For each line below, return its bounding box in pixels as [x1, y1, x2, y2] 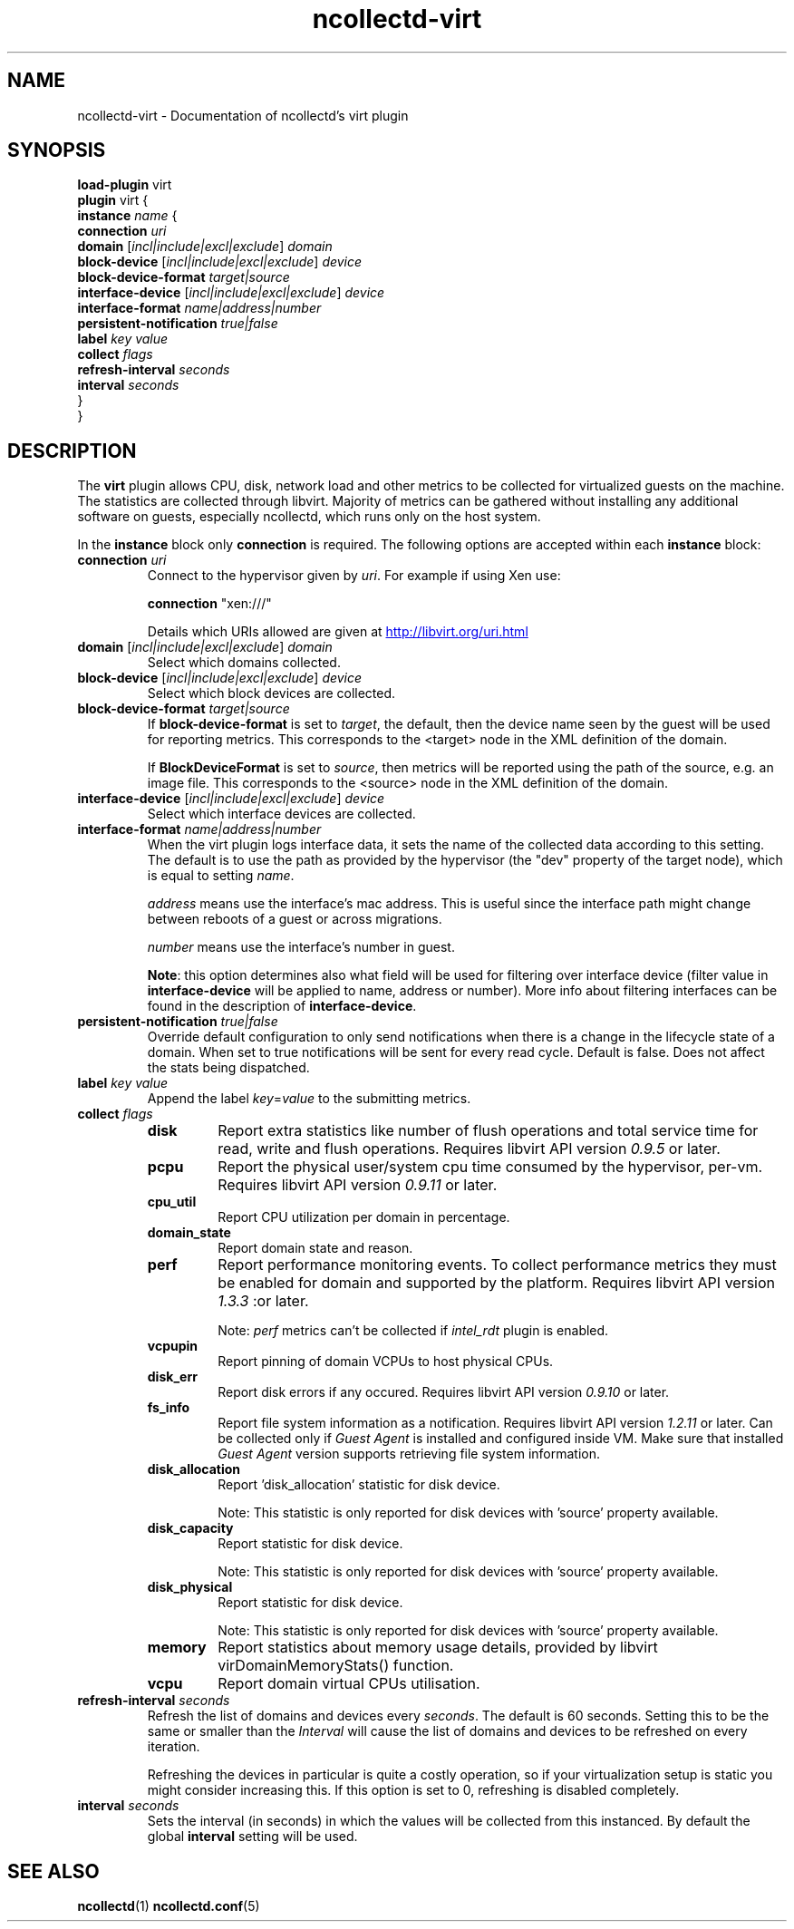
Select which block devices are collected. [147, 685, 396, 702]
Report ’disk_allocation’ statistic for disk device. [218, 1477, 500, 1493]
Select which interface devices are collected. [147, 806, 416, 822]
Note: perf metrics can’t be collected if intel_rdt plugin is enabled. [218, 1323, 609, 1339]
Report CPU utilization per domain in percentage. [218, 1209, 510, 1226]
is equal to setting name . [147, 868, 295, 884]
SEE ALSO [7, 1859, 100, 1883]
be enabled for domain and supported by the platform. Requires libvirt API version [218, 1274, 776, 1293]
